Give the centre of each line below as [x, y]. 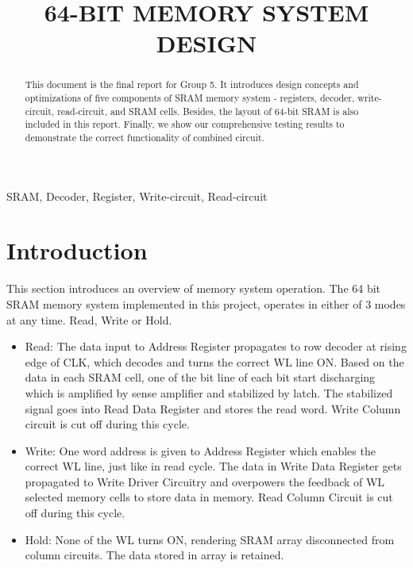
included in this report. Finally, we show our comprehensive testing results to [185, 124]
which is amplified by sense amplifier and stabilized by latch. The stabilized [209, 392]
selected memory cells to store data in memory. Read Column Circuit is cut [209, 497]
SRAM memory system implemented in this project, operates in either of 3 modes [206, 303]
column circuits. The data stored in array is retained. [154, 555]
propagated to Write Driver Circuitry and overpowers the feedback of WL [205, 481]
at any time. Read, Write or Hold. [89, 319]
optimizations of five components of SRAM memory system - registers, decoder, [190, 98]
